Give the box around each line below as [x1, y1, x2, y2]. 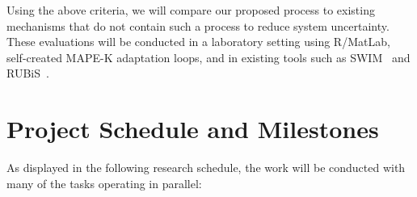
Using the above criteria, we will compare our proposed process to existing [6, 2, 375, 18]
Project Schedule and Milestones [6, 112, 379, 145]
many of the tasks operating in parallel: [6, 174, 202, 191]
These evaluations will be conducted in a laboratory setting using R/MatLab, [6, 33, 390, 50]
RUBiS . [6, 65, 49, 82]
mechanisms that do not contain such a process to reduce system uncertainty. [6, 17, 390, 34]
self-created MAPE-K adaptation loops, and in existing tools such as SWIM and [6, 48, 411, 65]
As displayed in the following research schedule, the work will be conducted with [6, 159, 406, 176]
